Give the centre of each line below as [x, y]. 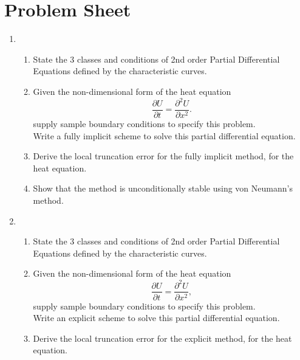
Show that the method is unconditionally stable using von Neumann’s [163, 188]
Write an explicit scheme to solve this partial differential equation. [156, 318]
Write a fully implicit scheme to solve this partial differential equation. [164, 135]
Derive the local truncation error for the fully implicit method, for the [163, 156]
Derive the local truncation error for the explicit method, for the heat [162, 338]
